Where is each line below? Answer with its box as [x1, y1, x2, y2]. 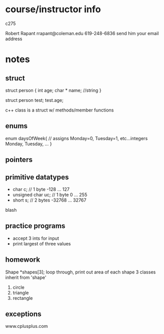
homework [5, 256, 40, 264]
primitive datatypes [5, 173, 69, 181]
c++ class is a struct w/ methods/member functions [5, 107, 114, 113]
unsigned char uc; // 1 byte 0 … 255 [12, 191, 88, 198]
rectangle [12, 295, 33, 301]
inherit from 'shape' [5, 274, 47, 281]
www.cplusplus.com [5, 323, 48, 329]
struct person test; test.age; [5, 97, 64, 103]
